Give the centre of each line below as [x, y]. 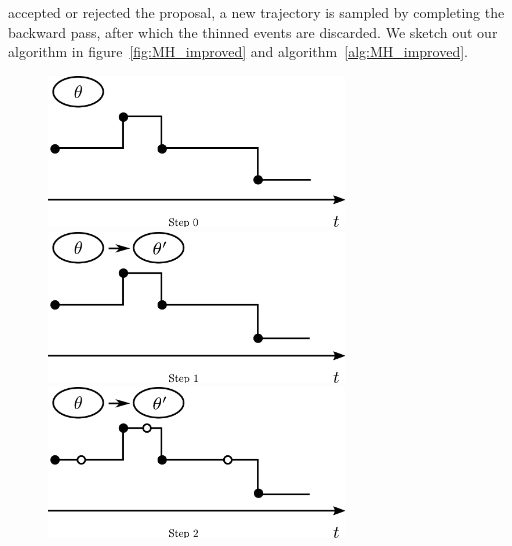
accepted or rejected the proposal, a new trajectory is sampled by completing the [256, 12]
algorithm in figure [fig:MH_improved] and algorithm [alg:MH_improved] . [238, 51]
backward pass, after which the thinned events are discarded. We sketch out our [253, 31]
